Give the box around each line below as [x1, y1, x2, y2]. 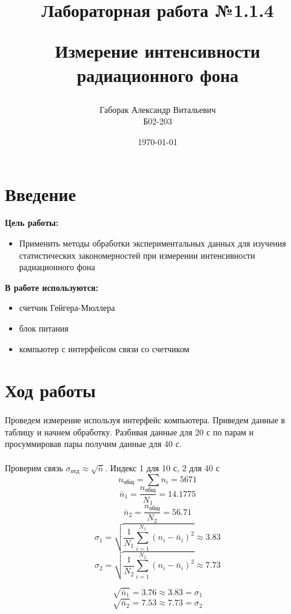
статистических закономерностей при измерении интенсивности [19, 248, 255, 261]
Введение [5, 181, 76, 206]
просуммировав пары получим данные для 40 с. [5, 437, 182, 450]
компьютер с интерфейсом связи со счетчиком [19, 342, 190, 355]
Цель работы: [5, 216, 59, 229]
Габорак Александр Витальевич [99, 103, 216, 115]
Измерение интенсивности [55, 38, 261, 63]
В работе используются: [5, 281, 99, 293]
